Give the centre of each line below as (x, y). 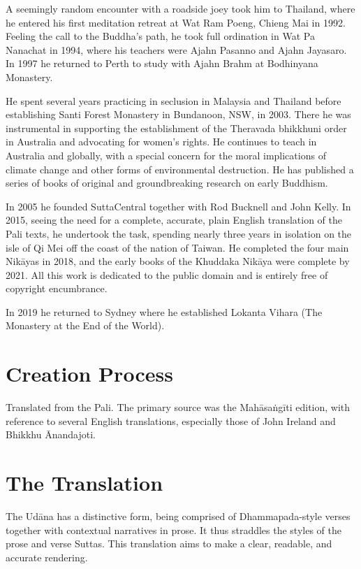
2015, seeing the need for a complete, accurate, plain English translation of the (174, 220)
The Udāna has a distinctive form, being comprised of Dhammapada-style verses (178, 516)
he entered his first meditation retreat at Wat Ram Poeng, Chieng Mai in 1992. (176, 22)
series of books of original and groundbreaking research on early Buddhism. (167, 183)
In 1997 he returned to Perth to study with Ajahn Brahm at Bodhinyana (162, 63)
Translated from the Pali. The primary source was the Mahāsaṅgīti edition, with (178, 407)
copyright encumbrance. (57, 288)
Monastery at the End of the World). (85, 325)
